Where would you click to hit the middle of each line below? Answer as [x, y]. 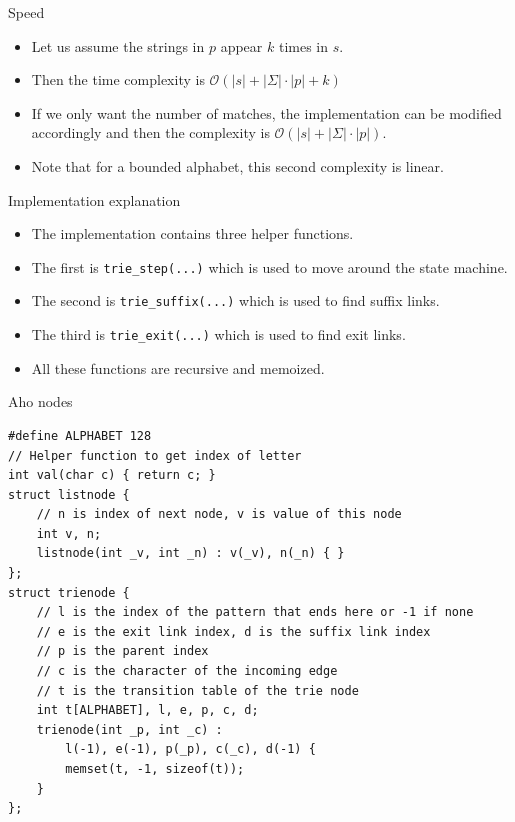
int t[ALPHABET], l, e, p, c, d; [147, 710]
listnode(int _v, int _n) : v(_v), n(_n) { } [190, 553]
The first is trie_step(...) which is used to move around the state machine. [269, 266]
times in [303, 45]
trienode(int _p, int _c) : [129, 729]
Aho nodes [40, 401]
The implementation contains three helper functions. [192, 233]
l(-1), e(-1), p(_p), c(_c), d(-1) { [190, 749]
